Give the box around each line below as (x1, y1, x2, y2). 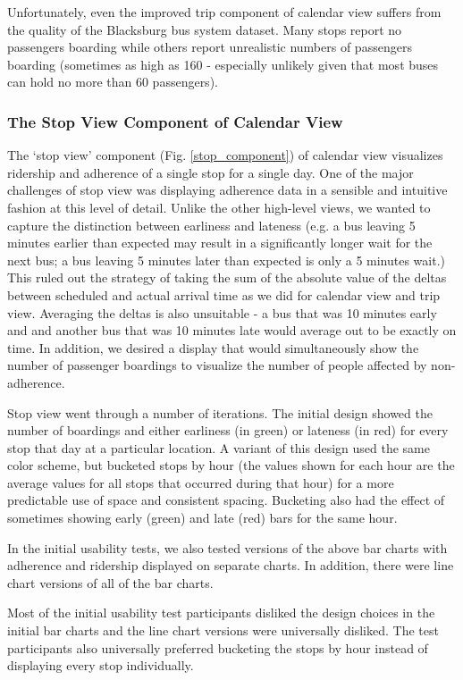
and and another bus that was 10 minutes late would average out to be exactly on (7, 321, 457, 340)
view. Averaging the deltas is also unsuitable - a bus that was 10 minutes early (7, 303, 437, 322)
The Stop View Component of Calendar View (7, 110, 343, 132)
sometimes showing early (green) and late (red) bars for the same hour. (7, 508, 398, 527)
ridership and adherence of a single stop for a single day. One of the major (7, 163, 414, 181)
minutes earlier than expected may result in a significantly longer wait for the (7, 233, 433, 252)
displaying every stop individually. (7, 656, 194, 675)
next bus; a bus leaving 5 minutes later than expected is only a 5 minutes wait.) (7, 250, 446, 269)
